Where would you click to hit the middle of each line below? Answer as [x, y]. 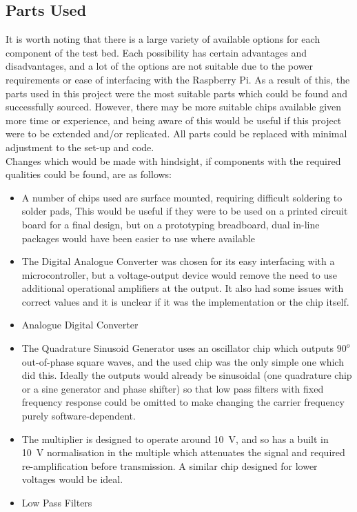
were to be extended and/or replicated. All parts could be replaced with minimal [176, 134]
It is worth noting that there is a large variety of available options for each [163, 39]
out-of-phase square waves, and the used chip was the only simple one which [183, 361]
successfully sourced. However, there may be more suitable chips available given [174, 107]
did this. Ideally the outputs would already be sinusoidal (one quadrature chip [187, 375]
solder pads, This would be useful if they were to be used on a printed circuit [185, 211]
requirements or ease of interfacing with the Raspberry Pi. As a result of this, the [178, 79]
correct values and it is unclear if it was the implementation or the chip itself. [185, 301]
